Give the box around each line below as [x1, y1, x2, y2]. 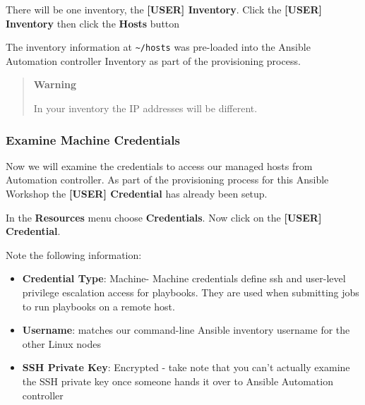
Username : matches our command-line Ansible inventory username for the [22, 322, 350, 337]
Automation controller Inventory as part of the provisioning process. [6, 53, 301, 68]
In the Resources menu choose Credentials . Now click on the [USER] [6, 210, 322, 224]
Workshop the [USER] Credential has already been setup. [6, 186, 268, 201]
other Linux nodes [22, 336, 101, 351]
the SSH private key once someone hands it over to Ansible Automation [22, 373, 333, 388]
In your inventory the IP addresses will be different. [33, 101, 258, 116]
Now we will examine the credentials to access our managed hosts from [6, 158, 313, 173]
